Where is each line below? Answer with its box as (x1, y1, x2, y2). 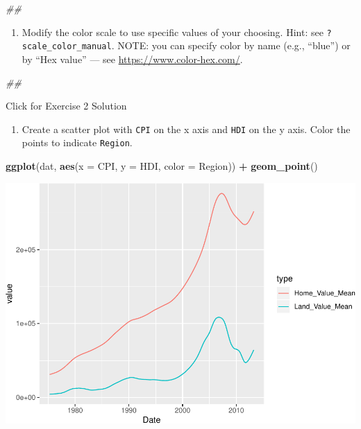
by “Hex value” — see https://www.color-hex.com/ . (22, 51, 243, 66)
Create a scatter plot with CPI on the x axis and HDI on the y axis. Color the (22, 121, 351, 136)
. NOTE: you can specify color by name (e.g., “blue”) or (111, 38, 351, 53)
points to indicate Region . (22, 135, 133, 150)
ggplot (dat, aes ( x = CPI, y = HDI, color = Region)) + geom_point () (6, 159, 318, 173)
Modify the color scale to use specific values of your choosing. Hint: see (22, 24, 324, 39)
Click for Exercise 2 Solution (6, 98, 127, 113)
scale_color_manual (22, 42, 112, 52)
